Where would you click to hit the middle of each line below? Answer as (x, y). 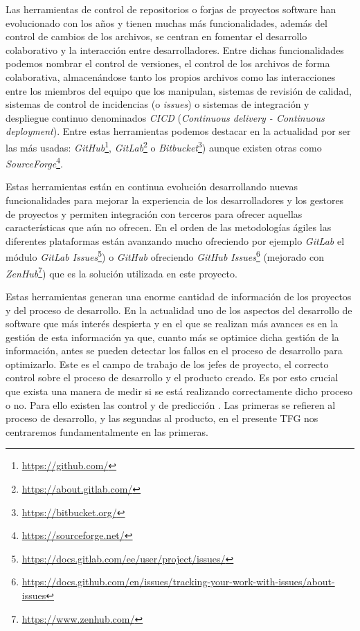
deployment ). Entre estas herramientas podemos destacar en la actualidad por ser (178, 131)
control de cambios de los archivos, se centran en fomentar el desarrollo (156, 36)
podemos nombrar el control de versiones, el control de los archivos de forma (168, 63)
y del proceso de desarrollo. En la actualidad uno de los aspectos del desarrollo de (179, 310)
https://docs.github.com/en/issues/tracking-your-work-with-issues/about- (178, 582)
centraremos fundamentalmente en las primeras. (107, 431)
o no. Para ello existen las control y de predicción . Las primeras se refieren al (171, 404)
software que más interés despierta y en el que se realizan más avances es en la (172, 323)
